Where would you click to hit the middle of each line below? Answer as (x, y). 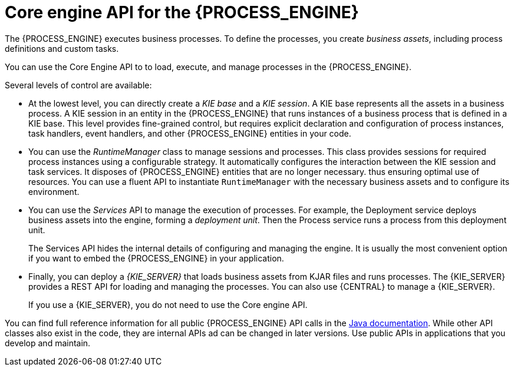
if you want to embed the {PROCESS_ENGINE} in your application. (156, 258)
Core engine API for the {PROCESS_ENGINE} (182, 12)
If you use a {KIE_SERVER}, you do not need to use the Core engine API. (168, 304)
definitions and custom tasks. (62, 48)
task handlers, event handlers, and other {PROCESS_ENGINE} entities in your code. (190, 133)
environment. (54, 191)
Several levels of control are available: (78, 85)
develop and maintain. (48, 343)
